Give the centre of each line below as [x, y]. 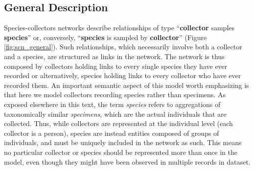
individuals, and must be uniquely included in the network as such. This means [123, 142]
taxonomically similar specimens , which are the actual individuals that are [115, 114]
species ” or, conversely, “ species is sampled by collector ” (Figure [105, 37]
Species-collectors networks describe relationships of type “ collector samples [119, 28]
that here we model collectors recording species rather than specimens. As [115, 95]
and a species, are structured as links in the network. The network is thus [114, 56]
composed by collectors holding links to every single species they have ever [116, 66]
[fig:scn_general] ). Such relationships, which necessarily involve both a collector [123, 47]
